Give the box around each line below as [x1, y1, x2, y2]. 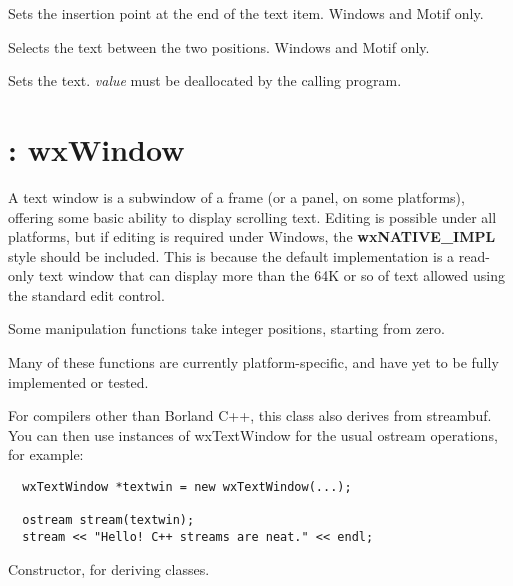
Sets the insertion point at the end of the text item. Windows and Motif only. [8, 3, 484, 23]
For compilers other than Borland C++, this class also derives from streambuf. [8, 405, 492, 426]
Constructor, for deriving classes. [8, 558, 210, 579]
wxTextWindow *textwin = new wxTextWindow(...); [22, 480, 352, 495]
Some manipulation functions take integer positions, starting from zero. [8, 318, 445, 339]
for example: [8, 444, 84, 465]
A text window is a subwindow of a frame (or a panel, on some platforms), [8, 186, 465, 207]
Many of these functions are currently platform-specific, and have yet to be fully [8, 352, 499, 373]
